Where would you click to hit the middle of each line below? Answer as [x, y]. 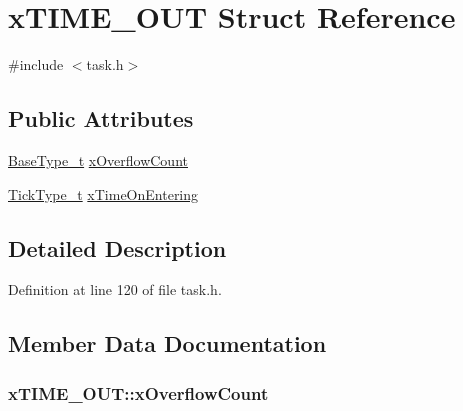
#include [36, 64]
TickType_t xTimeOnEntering [103, 193]
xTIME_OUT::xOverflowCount [138, 392]
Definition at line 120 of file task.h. [115, 289]
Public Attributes [101, 118]
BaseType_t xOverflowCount [98, 159]
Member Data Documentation [167, 343]
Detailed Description [117, 247]
